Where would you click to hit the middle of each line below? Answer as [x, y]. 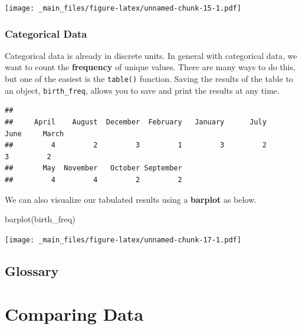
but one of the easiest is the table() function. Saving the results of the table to [149, 79]
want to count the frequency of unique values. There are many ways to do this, [150, 67]
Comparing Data [74, 314]
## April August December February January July [136, 122]
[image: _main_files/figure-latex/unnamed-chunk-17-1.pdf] [123, 240]
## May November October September [93, 168]
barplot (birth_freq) [40, 219]
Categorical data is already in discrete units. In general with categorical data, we [151, 55]
